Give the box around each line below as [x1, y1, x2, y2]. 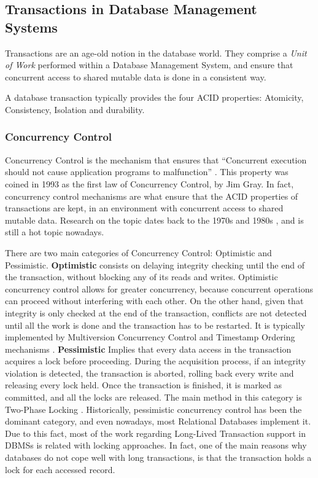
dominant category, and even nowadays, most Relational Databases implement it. [5, 415, 311, 428]
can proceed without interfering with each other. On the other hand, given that [5, 294, 304, 307]
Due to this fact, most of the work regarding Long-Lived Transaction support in [5, 426, 306, 439]
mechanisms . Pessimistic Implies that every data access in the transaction [5, 342, 292, 355]
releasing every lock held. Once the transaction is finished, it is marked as [5, 378, 282, 391]
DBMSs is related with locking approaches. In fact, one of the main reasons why [5, 439, 307, 452]
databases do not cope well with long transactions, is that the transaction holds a [5, 451, 312, 464]
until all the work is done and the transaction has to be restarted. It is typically [5, 318, 305, 331]
